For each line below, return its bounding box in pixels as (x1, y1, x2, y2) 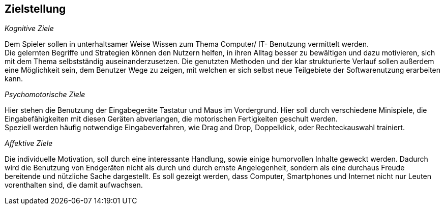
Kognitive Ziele (5, 24, 54, 33)
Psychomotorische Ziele (5, 90, 85, 99)
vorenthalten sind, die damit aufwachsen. (5, 181, 143, 190)
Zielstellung (5, 3, 66, 15)
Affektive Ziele (5, 139, 53, 148)
